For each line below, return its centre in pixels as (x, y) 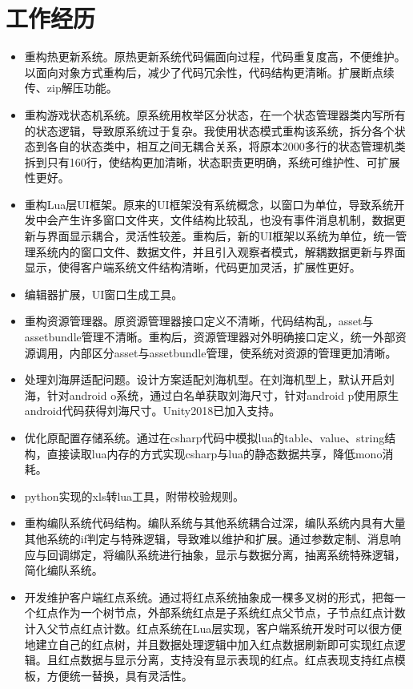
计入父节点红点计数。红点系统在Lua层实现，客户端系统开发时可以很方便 (213, 628)
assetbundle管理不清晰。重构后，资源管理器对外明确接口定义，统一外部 (210, 337)
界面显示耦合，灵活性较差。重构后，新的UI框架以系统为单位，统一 (221, 236)
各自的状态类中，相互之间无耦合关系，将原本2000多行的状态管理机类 (226, 146)
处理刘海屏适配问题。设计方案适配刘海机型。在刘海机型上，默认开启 (204, 379)
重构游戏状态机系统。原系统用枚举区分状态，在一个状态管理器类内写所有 (215, 114)
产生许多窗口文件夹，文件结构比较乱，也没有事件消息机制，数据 (226, 220)
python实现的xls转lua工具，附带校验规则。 (134, 496)
